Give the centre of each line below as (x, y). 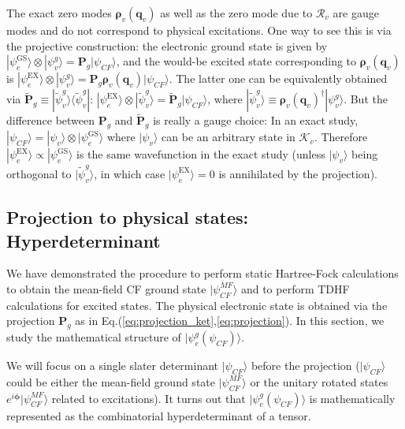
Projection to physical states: (128, 217)
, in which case (130, 173)
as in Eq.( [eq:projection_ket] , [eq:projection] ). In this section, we (230, 321)
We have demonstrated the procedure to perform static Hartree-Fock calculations (202, 273)
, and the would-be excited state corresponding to (236, 61)
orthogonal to (39, 173)
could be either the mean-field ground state (111, 381)
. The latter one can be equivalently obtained (278, 78)
